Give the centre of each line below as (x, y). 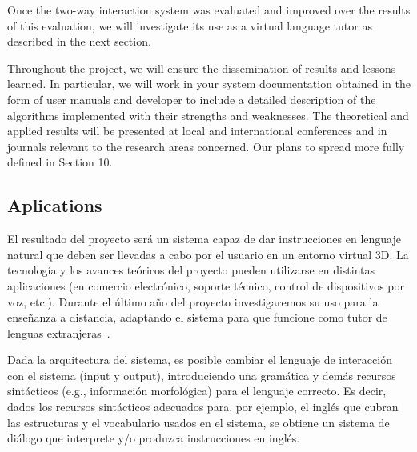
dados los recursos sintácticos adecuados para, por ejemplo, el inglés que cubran (203, 407)
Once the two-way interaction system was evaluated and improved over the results (209, 10)
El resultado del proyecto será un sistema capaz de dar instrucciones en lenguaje (204, 239)
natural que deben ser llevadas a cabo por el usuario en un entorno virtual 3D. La (208, 254)
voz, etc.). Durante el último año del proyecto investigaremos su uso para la (193, 301)
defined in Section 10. (60, 162)
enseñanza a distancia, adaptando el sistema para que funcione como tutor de (197, 317)
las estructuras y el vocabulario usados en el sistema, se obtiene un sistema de (198, 422)
